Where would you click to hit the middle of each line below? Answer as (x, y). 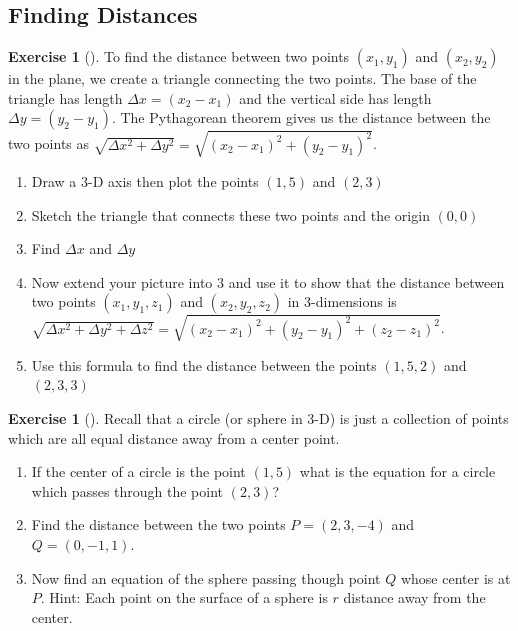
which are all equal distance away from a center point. (174, 437)
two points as (49, 143)
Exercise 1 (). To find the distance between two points (179, 56)
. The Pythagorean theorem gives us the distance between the (301, 117)
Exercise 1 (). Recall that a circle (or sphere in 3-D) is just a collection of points (258, 418)
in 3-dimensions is (342, 301)
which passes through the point (127, 490)
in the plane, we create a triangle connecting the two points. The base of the (242, 78)
